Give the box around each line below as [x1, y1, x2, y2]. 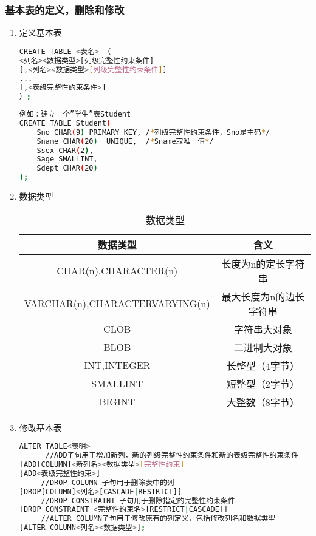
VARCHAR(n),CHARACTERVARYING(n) [24, 296, 210, 311]
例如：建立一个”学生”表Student [19, 110, 131, 119]
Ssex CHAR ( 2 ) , [36, 146, 94, 155]
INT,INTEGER [84, 358, 151, 373]
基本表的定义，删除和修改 [5, 2, 125, 17]
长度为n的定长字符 [221, 256, 305, 271]
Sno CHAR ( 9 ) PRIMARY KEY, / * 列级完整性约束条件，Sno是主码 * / [36, 127, 270, 137]
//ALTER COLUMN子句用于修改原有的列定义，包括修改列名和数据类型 [41, 514, 276, 523]
